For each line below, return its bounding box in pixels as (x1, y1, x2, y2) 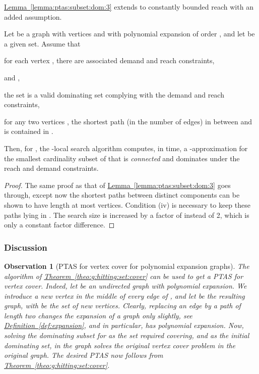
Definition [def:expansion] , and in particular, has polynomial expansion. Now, (4, 320, 244, 331)
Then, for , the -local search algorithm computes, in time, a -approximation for (4, 143, 248, 153)
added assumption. (4, 11, 62, 22)
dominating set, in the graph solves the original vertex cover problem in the (4, 340, 235, 350)
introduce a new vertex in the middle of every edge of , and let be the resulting (4, 290, 245, 301)
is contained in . (4, 126, 53, 136)
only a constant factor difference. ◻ (4, 219, 115, 230)
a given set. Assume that (4, 38, 81, 49)
